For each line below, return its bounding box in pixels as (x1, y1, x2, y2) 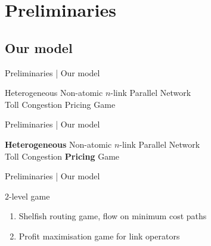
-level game (9, 189, 50, 202)
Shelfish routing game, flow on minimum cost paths (18, 210, 207, 222)
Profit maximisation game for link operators (18, 229, 180, 242)
